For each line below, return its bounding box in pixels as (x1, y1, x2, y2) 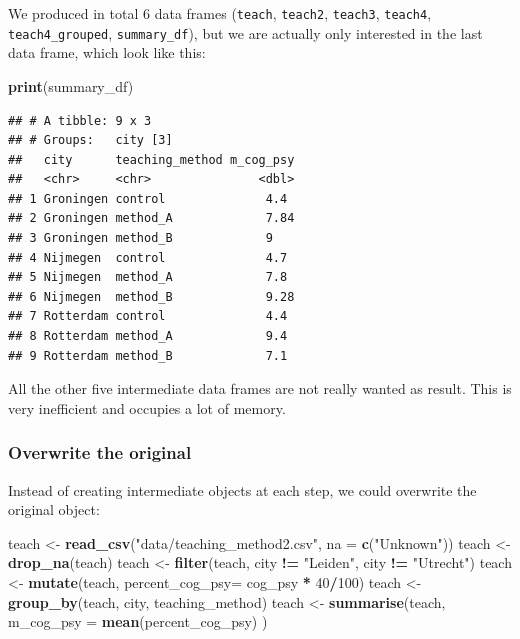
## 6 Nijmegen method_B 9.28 (8, 289, 295, 304)
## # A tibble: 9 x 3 (8, 113, 152, 128)
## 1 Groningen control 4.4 (8, 191, 288, 206)
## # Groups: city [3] (8, 133, 173, 148)
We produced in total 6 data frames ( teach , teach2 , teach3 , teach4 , (8, 3, 432, 23)
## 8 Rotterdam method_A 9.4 (8, 329, 288, 344)
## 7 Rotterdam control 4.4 (8, 309, 288, 324)
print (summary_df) (8, 75, 134, 96)
